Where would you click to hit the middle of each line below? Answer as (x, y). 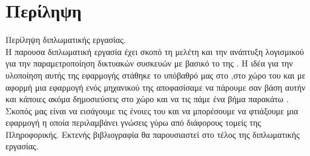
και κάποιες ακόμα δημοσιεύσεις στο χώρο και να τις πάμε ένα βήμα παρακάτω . (147, 99)
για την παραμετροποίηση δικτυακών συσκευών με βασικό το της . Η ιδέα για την (149, 63)
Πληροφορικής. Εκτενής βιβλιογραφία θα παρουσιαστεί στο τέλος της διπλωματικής (153, 134)
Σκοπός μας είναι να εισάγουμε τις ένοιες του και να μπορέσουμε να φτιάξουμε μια (152, 110)
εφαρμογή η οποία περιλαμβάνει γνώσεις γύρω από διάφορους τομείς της (133, 122)
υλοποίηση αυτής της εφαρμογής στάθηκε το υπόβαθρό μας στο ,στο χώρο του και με (156, 75)
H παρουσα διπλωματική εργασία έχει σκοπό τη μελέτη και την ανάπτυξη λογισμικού (155, 51)
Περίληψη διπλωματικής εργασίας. (66, 40)
